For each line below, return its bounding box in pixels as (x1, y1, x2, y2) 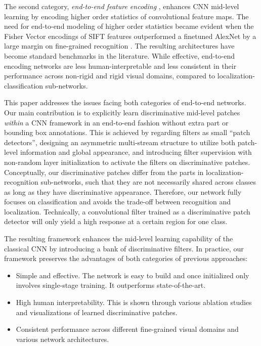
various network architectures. (16, 333, 109, 344)
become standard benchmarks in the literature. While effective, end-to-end (4, 50, 235, 61)
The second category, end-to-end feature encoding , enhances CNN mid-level (4, 1, 239, 11)
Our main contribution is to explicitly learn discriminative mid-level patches (4, 107, 240, 117)
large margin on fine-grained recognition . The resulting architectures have (4, 40, 235, 51)
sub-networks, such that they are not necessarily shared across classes (40, 177, 256, 187)
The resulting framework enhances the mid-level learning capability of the (4, 233, 233, 244)
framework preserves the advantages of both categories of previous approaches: (4, 253, 248, 264)
